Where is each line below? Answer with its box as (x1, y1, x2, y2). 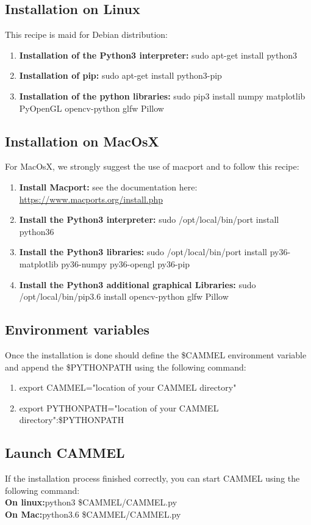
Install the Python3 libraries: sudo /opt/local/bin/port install (19, 245, 267, 258)
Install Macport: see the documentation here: (19, 180, 198, 193)
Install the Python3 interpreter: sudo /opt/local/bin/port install (19, 213, 279, 226)
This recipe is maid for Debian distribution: (5, 28, 168, 41)
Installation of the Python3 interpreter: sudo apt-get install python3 (19, 48, 297, 61)
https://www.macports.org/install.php (19, 192, 163, 205)
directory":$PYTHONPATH (19, 413, 124, 426)
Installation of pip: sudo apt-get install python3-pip (19, 69, 222, 82)
